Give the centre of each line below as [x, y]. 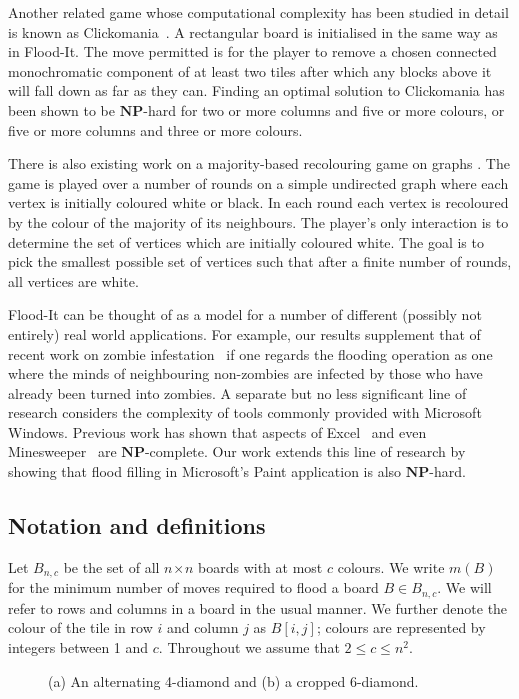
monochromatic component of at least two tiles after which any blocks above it [250, 70]
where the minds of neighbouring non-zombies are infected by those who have [245, 373]
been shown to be [62, 109]
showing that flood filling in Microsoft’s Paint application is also [205, 471]
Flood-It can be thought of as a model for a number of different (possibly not [245, 314]
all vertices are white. [73, 280]
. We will [464, 587]
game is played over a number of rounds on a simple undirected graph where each [258, 182]
